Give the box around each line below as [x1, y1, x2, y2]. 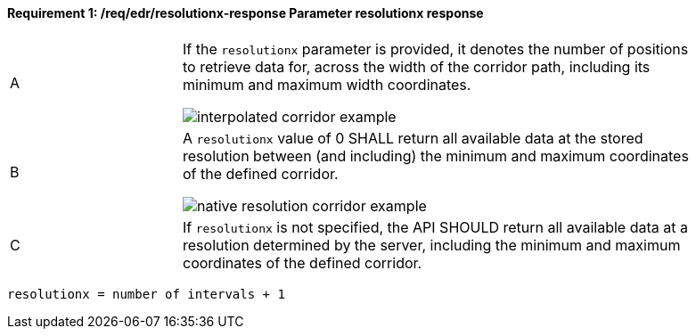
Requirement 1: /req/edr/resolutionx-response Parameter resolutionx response [7, 5, 484, 20]
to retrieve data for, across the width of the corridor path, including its [183, 57, 651, 76]
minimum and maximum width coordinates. [183, 75, 471, 94]
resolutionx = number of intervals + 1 [7, 286, 285, 301]
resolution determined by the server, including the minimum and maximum [183, 235, 681, 254]
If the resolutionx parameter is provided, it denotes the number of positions [183, 39, 689, 58]
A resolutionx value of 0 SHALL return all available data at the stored [183, 128, 643, 147]
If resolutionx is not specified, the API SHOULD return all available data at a [183, 217, 688, 236]
